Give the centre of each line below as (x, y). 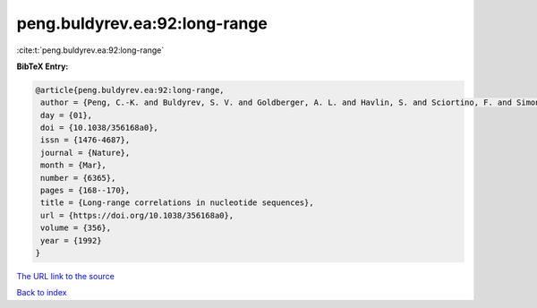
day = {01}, (67, 115)
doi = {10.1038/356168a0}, (99, 128)
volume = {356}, (76, 228)
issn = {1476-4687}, (85, 140)
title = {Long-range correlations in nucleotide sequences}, (177, 203)
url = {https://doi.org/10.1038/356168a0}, (137, 215)
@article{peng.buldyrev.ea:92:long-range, (130, 90)
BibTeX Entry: (43, 66)
